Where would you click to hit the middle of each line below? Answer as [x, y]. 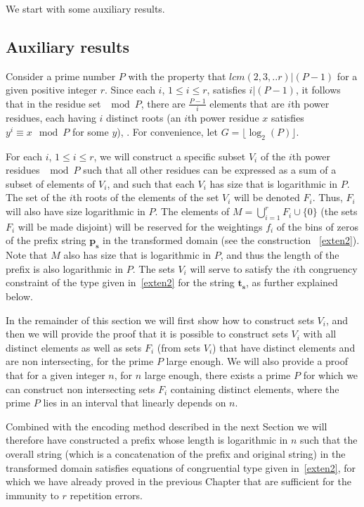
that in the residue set [53, 103]
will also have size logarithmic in [76, 211]
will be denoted [267, 197]
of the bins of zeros [317, 226]
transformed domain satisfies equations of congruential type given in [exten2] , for [181, 467]
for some [90, 131]
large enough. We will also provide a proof [257, 361]
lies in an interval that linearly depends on [135, 403]
